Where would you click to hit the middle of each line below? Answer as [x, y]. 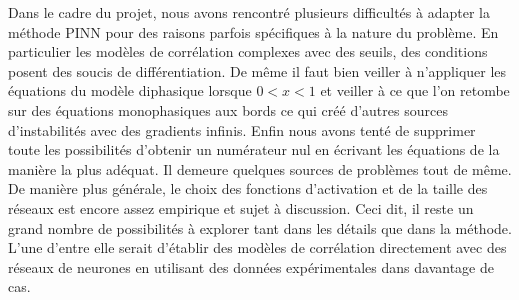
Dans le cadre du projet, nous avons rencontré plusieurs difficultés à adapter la [249, 12]
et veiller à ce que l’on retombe [415, 90]
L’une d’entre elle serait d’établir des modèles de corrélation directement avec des [257, 247]
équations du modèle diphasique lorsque [130, 90]
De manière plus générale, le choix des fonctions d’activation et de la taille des [248, 188]
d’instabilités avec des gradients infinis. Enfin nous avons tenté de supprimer [242, 129]
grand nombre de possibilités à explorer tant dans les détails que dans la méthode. [260, 227]
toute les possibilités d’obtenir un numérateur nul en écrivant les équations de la [254, 149]
